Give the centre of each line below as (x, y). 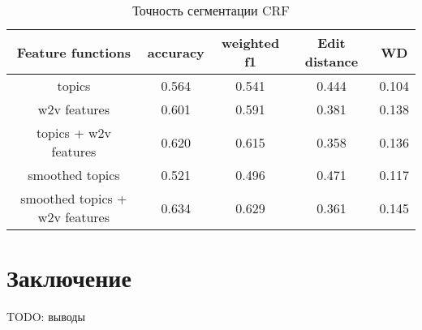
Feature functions (73, 52)
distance (332, 61)
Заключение (69, 278)
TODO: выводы (46, 317)
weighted (251, 43)
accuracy (176, 52)
